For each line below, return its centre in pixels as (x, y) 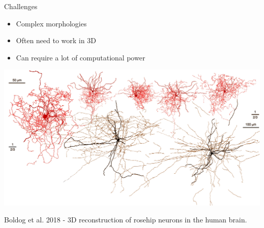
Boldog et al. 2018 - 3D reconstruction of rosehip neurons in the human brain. (126, 220)
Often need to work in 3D (56, 40)
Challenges (21, 6)
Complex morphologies (51, 23)
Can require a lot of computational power (80, 57)
